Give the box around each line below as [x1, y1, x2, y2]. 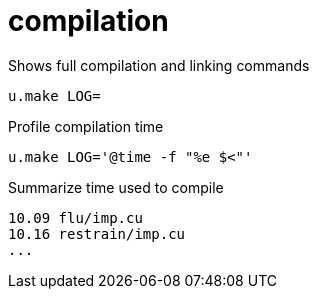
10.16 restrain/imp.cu [8, 225, 186, 242]
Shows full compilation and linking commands [8, 56, 310, 74]
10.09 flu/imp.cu [8, 209, 143, 226]
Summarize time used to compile [8, 178, 224, 196]
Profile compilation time [8, 117, 164, 135]
